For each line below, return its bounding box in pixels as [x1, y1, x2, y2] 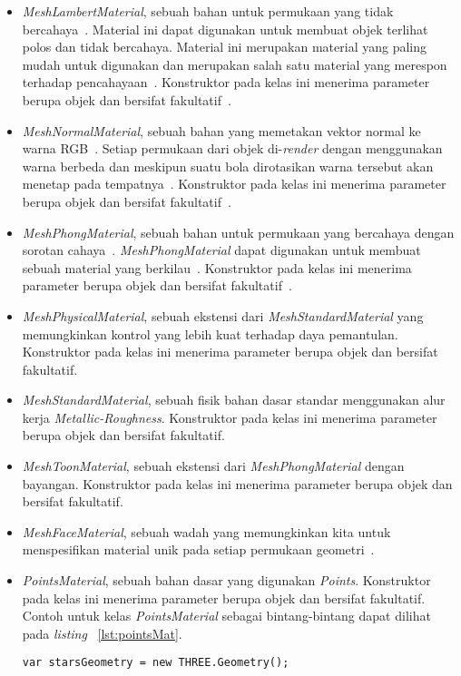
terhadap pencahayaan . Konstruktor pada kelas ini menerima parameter [22, 73, 430, 92]
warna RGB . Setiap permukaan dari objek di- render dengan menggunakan [22, 139, 443, 158]
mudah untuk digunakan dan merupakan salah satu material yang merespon [22, 54, 447, 73]
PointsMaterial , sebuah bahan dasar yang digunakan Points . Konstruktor [22, 571, 431, 590]
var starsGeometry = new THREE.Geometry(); [22, 656, 289, 670]
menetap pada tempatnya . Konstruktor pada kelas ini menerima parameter [22, 174, 446, 193]
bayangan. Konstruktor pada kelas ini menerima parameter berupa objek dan [22, 474, 453, 493]
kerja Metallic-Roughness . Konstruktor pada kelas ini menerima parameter [22, 407, 437, 426]
